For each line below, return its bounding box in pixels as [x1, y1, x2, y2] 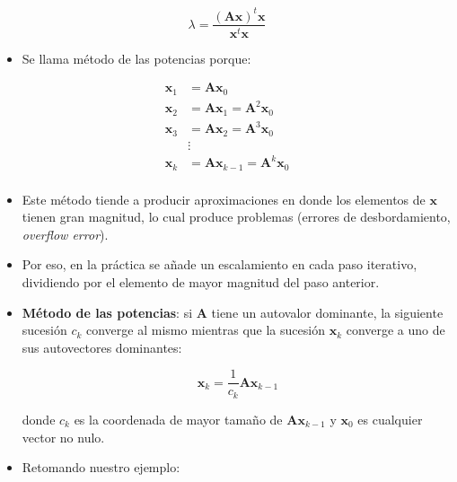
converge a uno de [346, 320, 445, 339]
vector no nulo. [22, 427, 105, 446]
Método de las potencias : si [22, 302, 193, 321]
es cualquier [357, 409, 423, 428]
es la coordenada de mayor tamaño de [74, 409, 283, 428]
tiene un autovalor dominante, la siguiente [211, 302, 444, 321]
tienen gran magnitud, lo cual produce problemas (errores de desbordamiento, [22, 207, 451, 226]
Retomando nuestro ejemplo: [22, 458, 180, 477]
